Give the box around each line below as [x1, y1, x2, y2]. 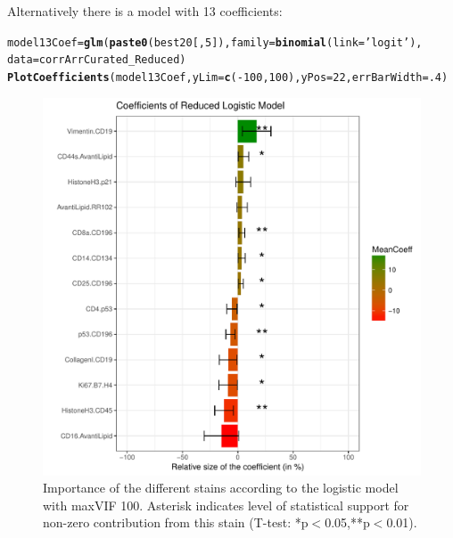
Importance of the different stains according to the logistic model [43, 478, 399, 497]
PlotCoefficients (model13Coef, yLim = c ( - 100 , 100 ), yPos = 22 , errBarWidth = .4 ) [7, 70, 449, 84]
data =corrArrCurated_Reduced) [7, 53, 186, 67]
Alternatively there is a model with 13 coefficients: [7, 2, 283, 20]
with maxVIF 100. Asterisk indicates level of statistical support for [43, 495, 409, 514]
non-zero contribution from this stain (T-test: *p [43, 513, 309, 532]
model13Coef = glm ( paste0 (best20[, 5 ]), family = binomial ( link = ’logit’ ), [7, 36, 423, 49]
